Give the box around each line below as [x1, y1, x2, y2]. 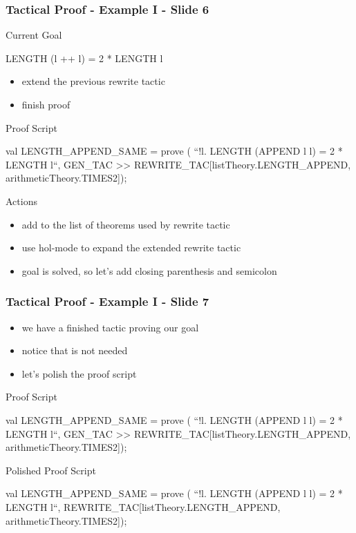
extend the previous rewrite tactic [21, 74, 165, 88]
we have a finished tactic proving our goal [21, 320, 199, 334]
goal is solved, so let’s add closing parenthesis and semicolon [21, 263, 277, 278]
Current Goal [6, 28, 62, 42]
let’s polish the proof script [21, 366, 137, 380]
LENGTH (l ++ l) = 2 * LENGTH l [6, 50, 163, 65]
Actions [6, 193, 37, 208]
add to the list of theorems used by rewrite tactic [21, 217, 230, 231]
